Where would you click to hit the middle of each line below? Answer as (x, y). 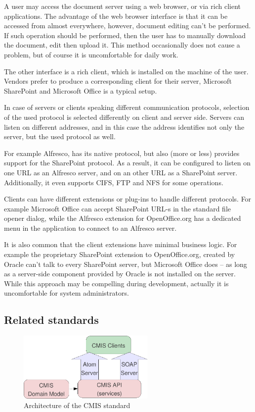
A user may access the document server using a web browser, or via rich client (122, 6)
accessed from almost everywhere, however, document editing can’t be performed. (127, 26)
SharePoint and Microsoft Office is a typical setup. (81, 90)
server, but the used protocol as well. (60, 136)
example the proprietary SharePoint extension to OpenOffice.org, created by (120, 254)
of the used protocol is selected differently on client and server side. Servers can (124, 117)
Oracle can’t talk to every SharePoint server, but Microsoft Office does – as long (126, 264)
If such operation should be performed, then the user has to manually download (125, 35)
